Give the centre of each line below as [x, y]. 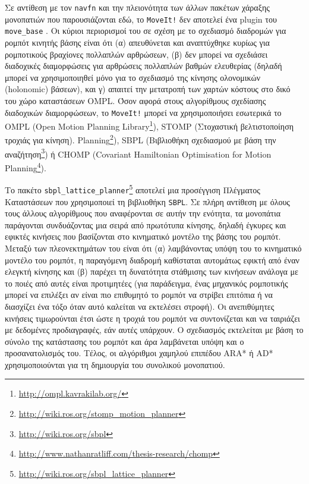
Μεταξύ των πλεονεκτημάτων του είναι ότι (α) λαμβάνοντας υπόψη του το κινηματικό [153, 248]
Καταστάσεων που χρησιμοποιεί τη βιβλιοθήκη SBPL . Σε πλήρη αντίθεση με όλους [147, 201]
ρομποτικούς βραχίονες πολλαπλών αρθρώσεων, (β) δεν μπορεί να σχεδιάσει [136, 54]
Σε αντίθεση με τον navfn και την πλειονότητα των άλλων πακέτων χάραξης [137, 7]
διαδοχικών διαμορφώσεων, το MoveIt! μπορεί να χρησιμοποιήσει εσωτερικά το [143, 112]
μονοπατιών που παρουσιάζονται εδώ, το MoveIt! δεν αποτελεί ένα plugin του [141, 19]
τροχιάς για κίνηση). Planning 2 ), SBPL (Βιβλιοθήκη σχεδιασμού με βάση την [141, 139]
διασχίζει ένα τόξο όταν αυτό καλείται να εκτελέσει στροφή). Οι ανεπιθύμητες [140, 306]
